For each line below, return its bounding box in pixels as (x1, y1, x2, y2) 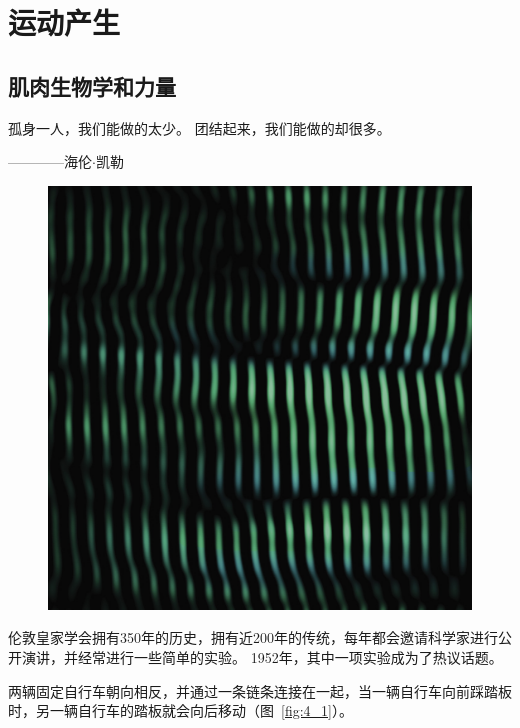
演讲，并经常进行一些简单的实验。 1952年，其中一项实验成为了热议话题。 (21, 646, 503, 667)
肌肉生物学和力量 (8, 70, 176, 101)
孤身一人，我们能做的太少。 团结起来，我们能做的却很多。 (8, 117, 391, 138)
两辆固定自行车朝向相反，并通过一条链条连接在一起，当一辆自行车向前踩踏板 (8, 680, 512, 701)
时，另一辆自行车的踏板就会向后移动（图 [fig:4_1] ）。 (8, 700, 353, 721)
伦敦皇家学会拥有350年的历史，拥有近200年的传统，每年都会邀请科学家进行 (8, 627, 498, 648)
